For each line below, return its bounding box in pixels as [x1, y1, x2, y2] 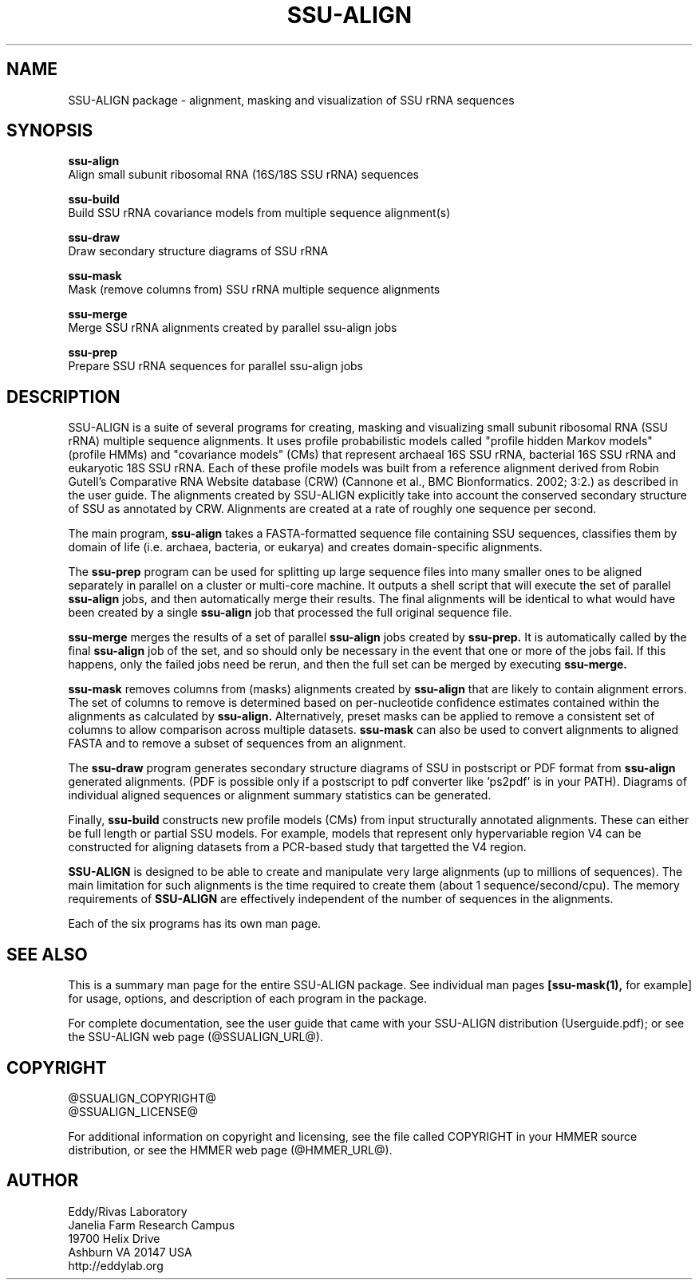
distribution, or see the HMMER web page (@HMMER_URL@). [68, 1142, 393, 1157]
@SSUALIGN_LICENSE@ [68, 1104, 198, 1118]
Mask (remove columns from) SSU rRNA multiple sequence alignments [68, 282, 440, 297]
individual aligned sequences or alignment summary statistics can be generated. [68, 788, 492, 803]
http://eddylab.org [68, 1258, 164, 1272]
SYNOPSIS [6, 120, 93, 141]
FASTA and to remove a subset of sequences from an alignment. [68, 736, 406, 751]
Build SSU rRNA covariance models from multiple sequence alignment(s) [68, 206, 451, 220]
